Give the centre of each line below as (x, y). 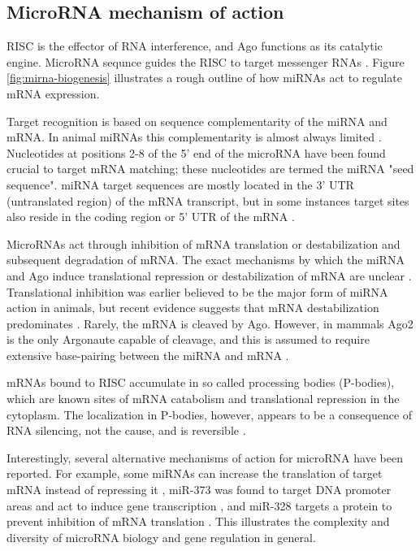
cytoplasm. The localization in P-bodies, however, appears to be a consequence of (210, 414)
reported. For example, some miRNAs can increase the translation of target (195, 473)
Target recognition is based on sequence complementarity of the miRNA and (197, 121)
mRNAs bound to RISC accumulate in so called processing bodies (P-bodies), (201, 382)
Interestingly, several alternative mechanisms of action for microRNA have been (205, 457)
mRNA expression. (53, 93)
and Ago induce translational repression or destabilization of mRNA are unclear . (209, 275)
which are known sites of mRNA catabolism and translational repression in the (203, 399)
